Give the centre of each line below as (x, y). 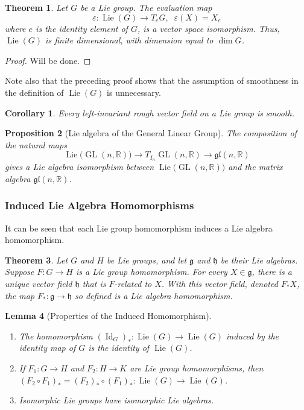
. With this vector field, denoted (220, 283)
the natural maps (36, 144)
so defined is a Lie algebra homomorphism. (154, 295)
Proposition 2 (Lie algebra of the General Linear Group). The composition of (151, 133)
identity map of (47, 348)
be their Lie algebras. (259, 260)
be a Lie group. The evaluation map (146, 7)
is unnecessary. (134, 92)
